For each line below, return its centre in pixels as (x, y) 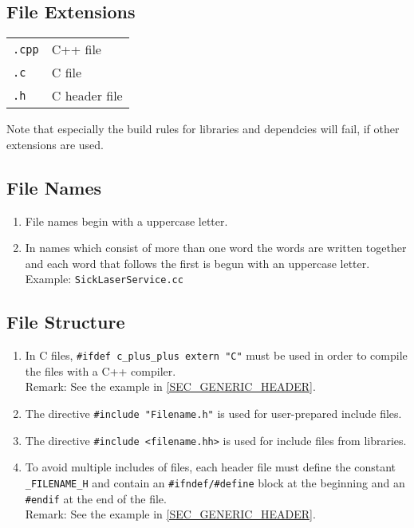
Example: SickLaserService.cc (104, 279)
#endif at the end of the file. (96, 498)
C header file (87, 96)
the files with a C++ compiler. (101, 370)
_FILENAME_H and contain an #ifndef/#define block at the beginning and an (215, 482)
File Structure (66, 322)
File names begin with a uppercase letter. (126, 221)
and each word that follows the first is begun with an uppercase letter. (197, 263)
